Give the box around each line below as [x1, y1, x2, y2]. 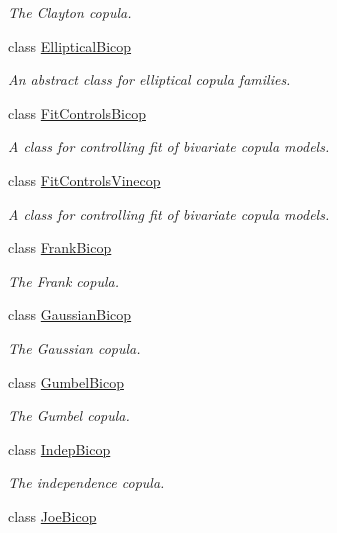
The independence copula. [8, 472, 165, 493]
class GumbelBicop [8, 371, 124, 392]
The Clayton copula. [8, 2, 132, 22]
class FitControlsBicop [8, 102, 146, 123]
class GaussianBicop [8, 304, 132, 325]
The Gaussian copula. [8, 337, 141, 358]
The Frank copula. [8, 270, 119, 291]
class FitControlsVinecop [8, 169, 161, 190]
